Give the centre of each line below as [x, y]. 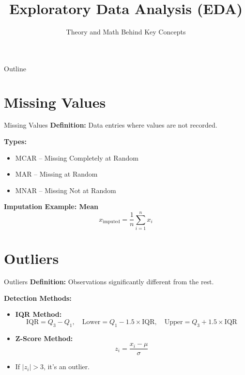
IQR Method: [38, 314]
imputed [111, 222]
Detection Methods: [38, 298]
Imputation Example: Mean [51, 206]
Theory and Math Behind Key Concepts [126, 32]
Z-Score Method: [44, 338]
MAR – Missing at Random [56, 174]
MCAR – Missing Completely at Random [77, 157]
